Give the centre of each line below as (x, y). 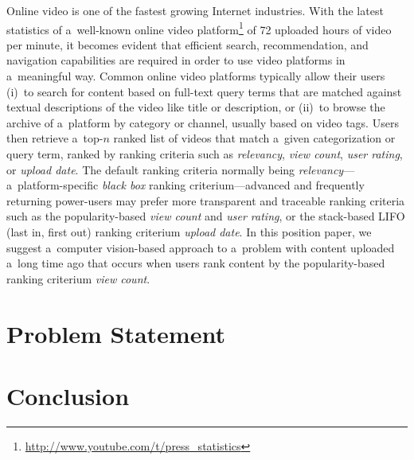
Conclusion (68, 395)
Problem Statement (116, 333)
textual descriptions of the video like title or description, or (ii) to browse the (196, 107)
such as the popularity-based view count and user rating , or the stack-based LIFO (206, 216)
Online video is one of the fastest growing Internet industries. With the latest (195, 10)
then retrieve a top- (55, 138)
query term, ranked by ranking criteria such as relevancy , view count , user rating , (205, 154)
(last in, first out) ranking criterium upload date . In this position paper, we (189, 231)
